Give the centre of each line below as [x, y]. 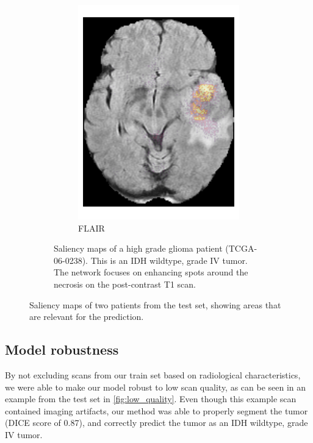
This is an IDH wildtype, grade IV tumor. [169, 260]
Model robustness [62, 349]
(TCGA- [241, 248]
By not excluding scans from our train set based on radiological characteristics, [153, 374]
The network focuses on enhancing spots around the [151, 272]
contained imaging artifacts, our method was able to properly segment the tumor [156, 410]
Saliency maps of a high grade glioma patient [138, 248]
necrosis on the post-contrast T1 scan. [125, 284]
